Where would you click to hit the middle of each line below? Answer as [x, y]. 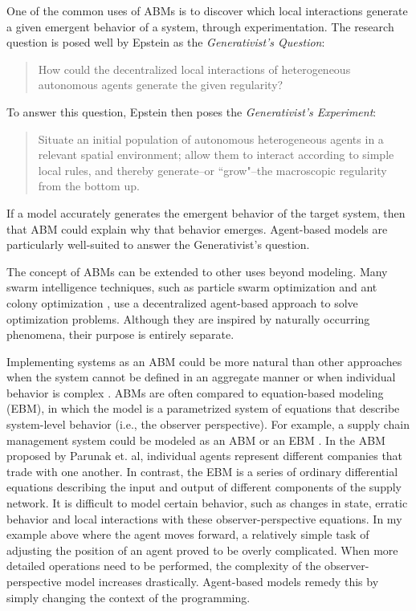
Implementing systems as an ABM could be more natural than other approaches [204, 361]
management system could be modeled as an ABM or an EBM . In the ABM [196, 440]
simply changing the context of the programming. [128, 597]
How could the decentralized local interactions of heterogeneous [194, 69]
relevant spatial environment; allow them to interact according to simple [216, 155]
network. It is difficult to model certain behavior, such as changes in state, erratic [207, 503]
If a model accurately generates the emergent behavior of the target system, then [206, 212]
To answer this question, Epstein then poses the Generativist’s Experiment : [192, 111]
